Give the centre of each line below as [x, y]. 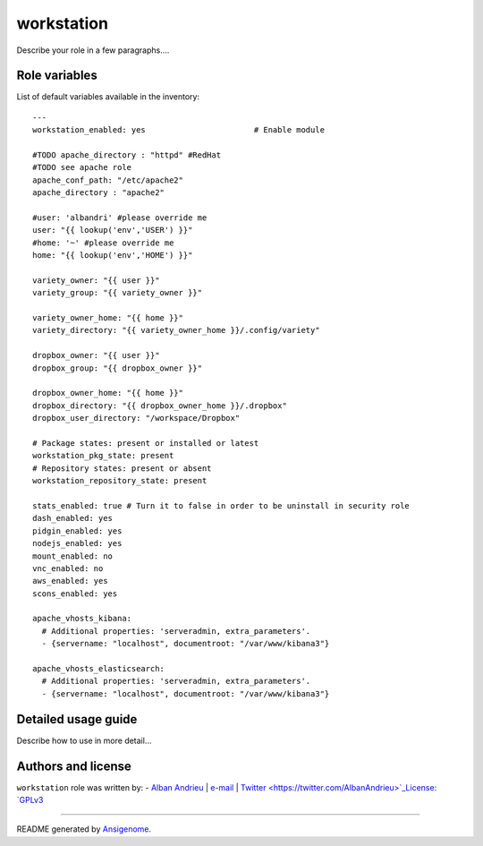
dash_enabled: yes [73, 518]
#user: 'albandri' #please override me [120, 218]
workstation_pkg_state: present [103, 456]
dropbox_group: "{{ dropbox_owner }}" [118, 368]
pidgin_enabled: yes [77, 531]
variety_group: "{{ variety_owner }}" [118, 293]
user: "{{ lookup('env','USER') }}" [113, 230]
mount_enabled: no [73, 556]
